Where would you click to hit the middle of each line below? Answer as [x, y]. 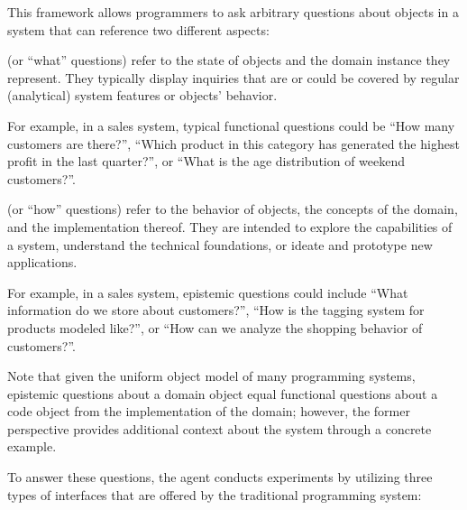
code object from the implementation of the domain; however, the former [209, 411]
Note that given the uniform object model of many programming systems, [211, 376]
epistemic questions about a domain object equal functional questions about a [223, 393]
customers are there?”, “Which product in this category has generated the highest [233, 143]
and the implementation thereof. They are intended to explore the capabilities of [230, 226]
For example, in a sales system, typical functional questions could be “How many [231, 125]
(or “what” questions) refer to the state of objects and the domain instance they [229, 60]
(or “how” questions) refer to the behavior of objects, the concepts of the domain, [233, 209]
